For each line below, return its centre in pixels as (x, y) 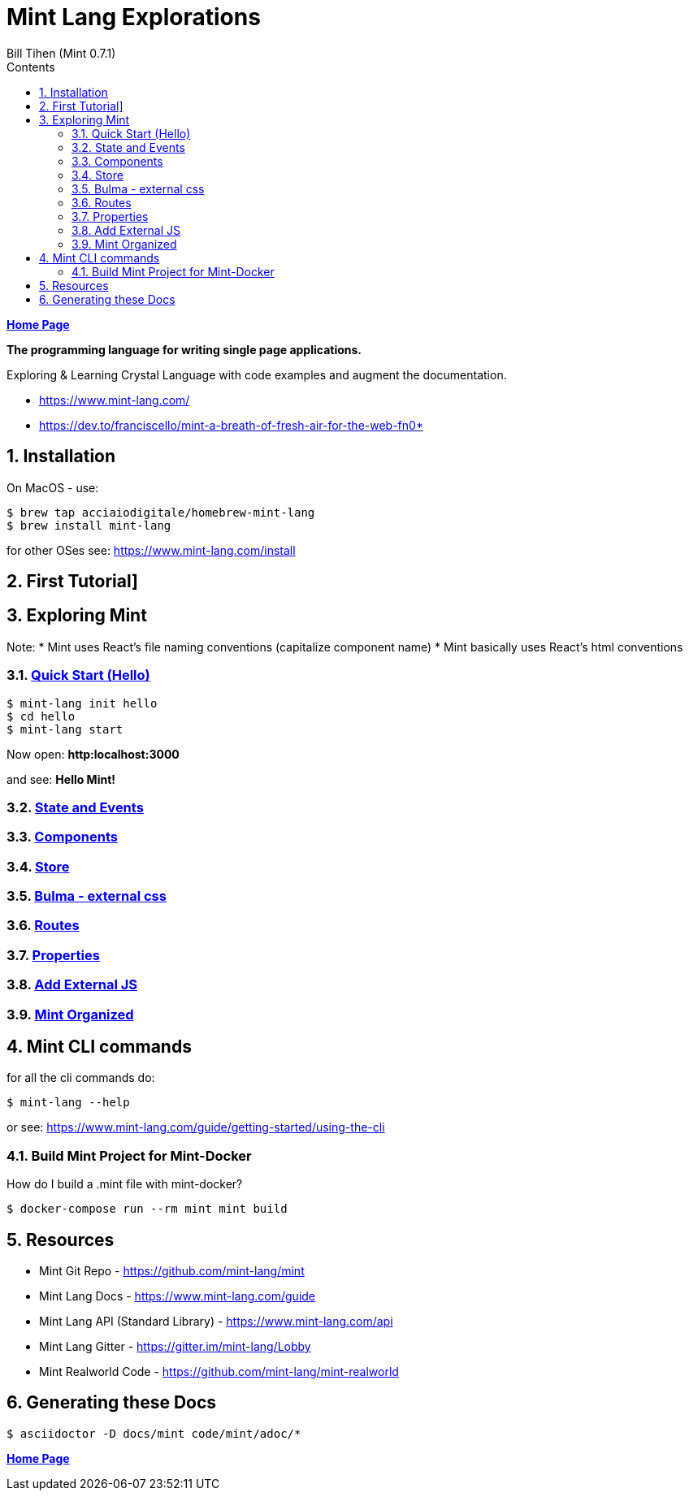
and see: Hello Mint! (61, 779)
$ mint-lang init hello (82, 703)
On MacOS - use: (53, 487)
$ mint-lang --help (68, 1103)
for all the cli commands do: (81, 1078)
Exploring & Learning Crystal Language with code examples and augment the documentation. (257, 374)
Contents (31, 67)
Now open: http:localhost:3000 (93, 754)
